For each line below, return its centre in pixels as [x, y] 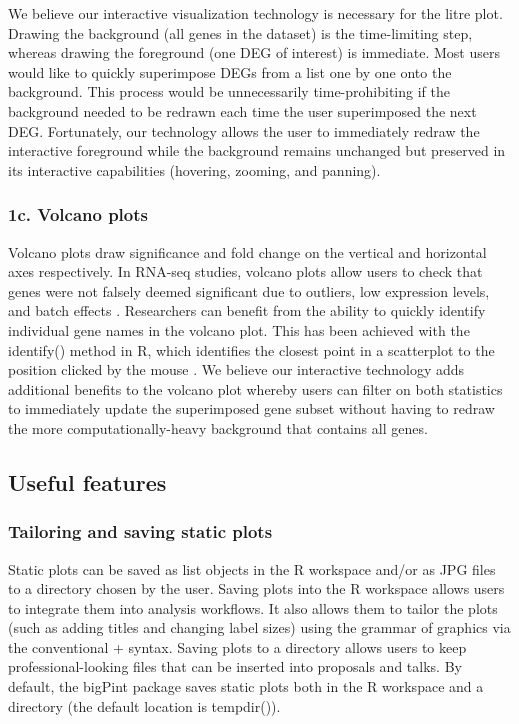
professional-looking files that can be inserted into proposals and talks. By [235, 666]
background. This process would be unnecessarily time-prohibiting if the [229, 91]
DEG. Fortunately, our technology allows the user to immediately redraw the [244, 130]
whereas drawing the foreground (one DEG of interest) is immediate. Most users [254, 52]
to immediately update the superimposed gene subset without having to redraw [251, 408]
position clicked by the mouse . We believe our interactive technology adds [236, 369]
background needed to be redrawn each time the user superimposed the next [242, 110]
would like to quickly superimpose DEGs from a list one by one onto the [230, 71]
